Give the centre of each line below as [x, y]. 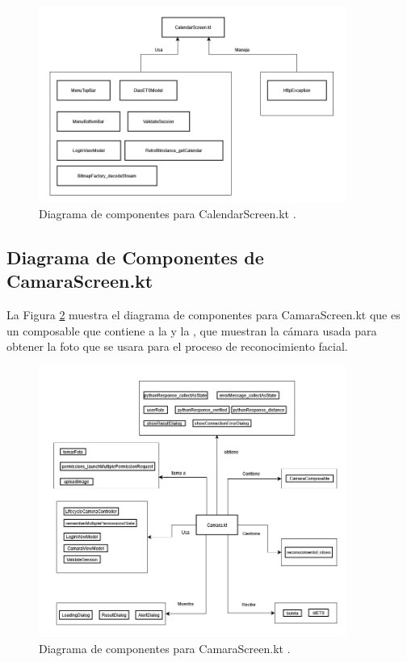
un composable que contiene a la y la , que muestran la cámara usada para [192, 330]
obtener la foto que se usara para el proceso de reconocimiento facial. [177, 346]
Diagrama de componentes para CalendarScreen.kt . [168, 214]
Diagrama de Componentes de [135, 257]
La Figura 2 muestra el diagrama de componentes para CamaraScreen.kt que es [203, 315]
